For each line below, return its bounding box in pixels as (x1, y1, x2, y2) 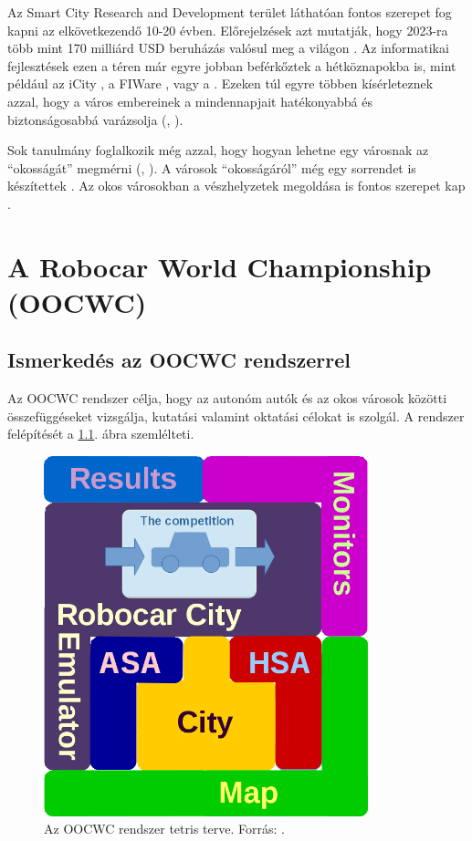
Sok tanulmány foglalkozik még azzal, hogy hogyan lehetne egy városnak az (7, 140, 429, 160)
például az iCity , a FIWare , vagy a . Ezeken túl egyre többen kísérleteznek (7, 74, 434, 93)
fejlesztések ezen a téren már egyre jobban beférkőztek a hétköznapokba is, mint (7, 56, 456, 75)
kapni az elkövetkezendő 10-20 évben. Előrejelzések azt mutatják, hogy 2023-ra (7, 20, 448, 39)
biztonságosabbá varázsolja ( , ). (7, 109, 184, 129)
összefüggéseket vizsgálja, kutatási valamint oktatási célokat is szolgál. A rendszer (7, 406, 465, 425)
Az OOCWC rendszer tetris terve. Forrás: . (44, 819, 285, 838)
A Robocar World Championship (7, 247, 432, 285)
